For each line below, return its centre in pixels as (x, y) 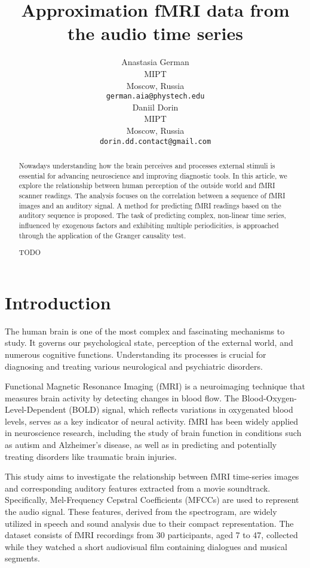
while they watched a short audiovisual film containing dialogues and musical (146, 546)
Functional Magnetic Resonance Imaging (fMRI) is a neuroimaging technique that (155, 386)
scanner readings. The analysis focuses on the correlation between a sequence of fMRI (152, 195)
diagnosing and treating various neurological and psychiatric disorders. (134, 366)
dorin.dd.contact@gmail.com (155, 141)
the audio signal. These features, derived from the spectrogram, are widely (141, 512)
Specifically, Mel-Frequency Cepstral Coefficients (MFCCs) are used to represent (152, 500)
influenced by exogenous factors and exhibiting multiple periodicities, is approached (149, 225)
